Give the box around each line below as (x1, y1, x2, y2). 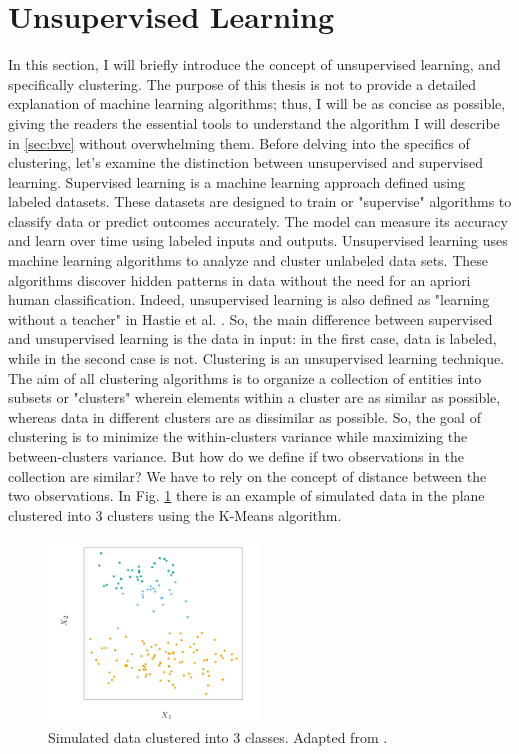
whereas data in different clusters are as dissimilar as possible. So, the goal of (8, 406, 481, 427)
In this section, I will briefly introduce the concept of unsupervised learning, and (8, 54, 501, 75)
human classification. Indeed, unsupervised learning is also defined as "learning (8, 289, 490, 310)
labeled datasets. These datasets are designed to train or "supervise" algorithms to (8, 191, 512, 212)
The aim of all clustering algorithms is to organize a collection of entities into (8, 367, 482, 388)
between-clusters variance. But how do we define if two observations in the (8, 446, 464, 466)
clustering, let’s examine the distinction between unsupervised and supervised (8, 152, 484, 173)
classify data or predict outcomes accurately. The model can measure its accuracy (8, 210, 508, 231)
